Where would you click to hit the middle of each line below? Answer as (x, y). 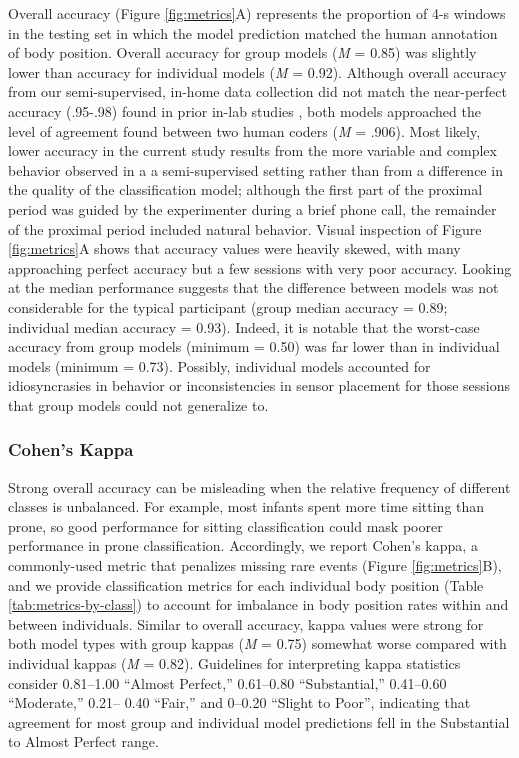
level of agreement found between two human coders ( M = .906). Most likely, (244, 130)
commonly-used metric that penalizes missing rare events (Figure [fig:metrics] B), (255, 565)
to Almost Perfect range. (83, 741)
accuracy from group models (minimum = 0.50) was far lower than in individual (254, 346)
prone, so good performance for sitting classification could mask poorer (225, 525)
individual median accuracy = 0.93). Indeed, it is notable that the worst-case (244, 326)
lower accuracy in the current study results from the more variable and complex (252, 150)
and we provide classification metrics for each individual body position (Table (246, 584)
